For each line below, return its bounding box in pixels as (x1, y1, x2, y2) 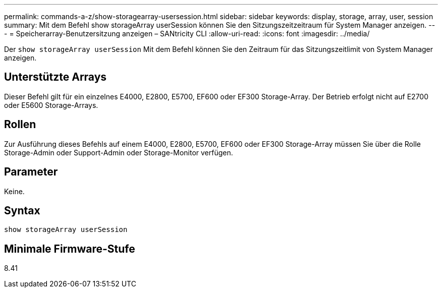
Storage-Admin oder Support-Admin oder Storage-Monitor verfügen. (4, 148, 233, 157)
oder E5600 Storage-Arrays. (4, 100, 98, 109)
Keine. (4, 187, 25, 196)
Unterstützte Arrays (4, 71, 107, 84)
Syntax (4, 204, 40, 217)
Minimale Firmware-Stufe (4, 242, 135, 255)
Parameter (4, 165, 58, 179)
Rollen (4, 118, 36, 131)
